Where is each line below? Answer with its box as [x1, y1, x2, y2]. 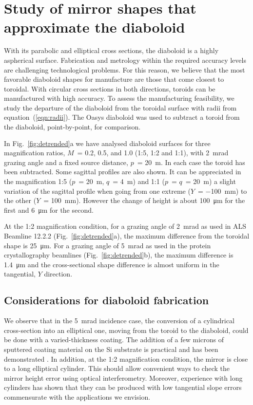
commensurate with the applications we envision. [4, 391, 151, 402]
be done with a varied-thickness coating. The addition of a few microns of [4, 334, 224, 345]
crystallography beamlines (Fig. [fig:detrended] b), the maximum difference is [4, 250, 234, 260]
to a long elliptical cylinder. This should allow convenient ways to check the [4, 363, 230, 373]
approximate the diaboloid [4, 17, 185, 37]
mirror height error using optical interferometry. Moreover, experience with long [4, 372, 243, 383]
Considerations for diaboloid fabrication [4, 293, 209, 308]
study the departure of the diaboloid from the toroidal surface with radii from [4, 102, 237, 112]
